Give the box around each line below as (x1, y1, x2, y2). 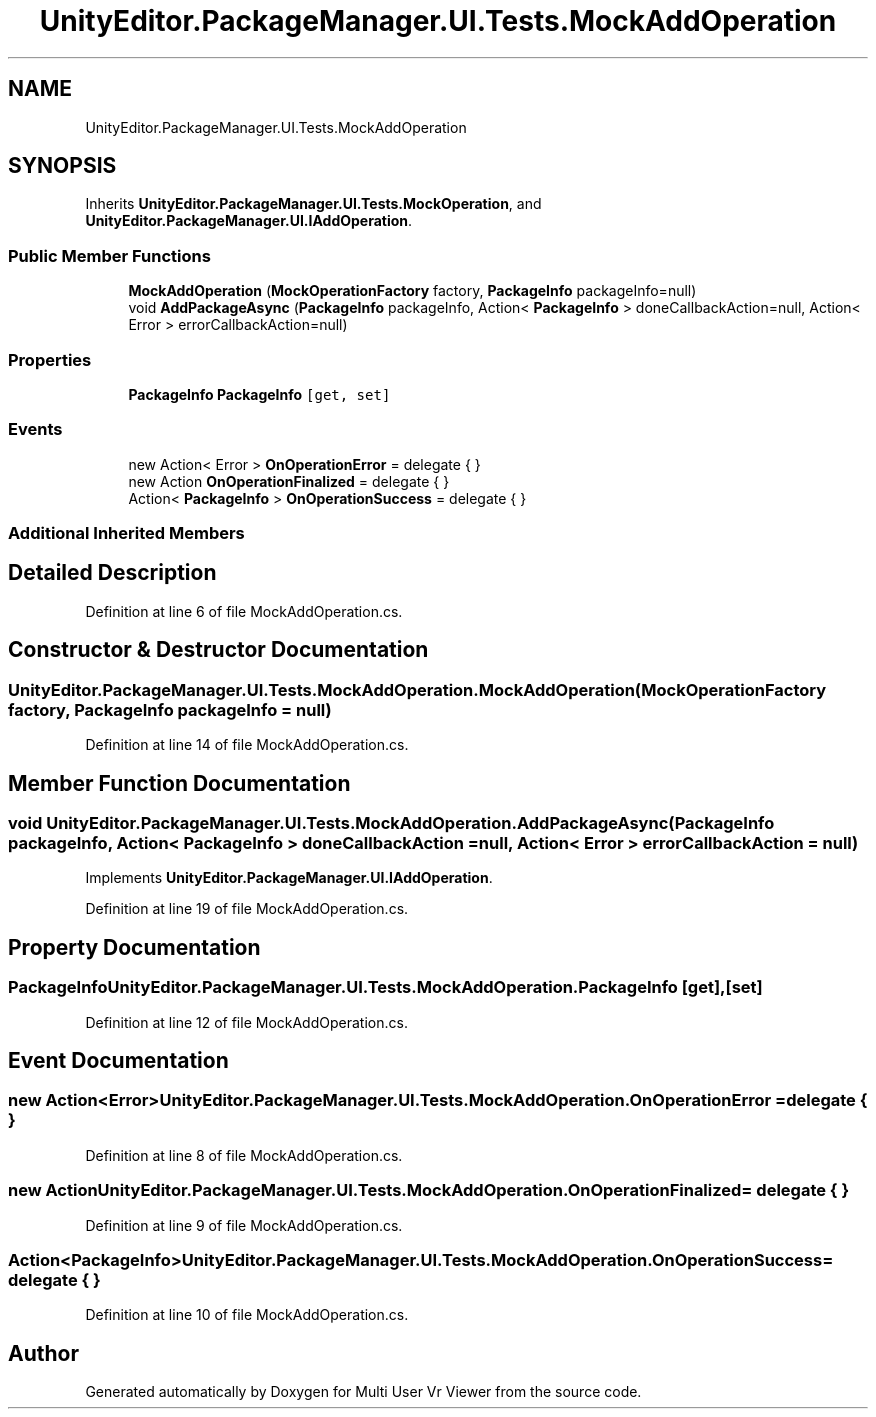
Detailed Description (8, 560, 217, 586)
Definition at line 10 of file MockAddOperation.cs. (85, 1306, 409, 1324)
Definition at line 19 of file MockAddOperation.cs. (85, 900, 409, 918)
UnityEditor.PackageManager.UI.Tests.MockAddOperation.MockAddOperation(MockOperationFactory (8, 679, 827, 700)
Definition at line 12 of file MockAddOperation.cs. (85, 1013, 408, 1031)
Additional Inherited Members (8, 523, 245, 544)
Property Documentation (8, 934, 261, 960)
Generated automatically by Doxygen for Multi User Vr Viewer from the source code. (85, 1383, 642, 1401)
